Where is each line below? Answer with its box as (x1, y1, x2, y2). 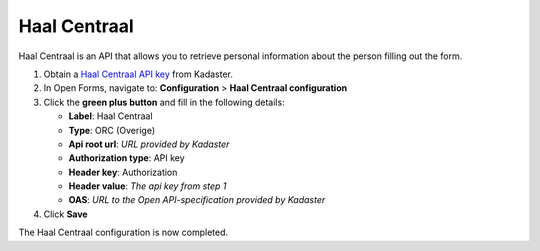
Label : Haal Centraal (68, 110, 154, 122)
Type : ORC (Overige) (68, 124, 155, 136)
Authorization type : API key (68, 152, 185, 164)
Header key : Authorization (68, 166, 178, 178)
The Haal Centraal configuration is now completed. (18, 226, 229, 239)
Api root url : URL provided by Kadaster (68, 138, 230, 150)
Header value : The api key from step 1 (68, 180, 227, 192)
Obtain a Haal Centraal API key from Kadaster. (43, 68, 234, 80)
